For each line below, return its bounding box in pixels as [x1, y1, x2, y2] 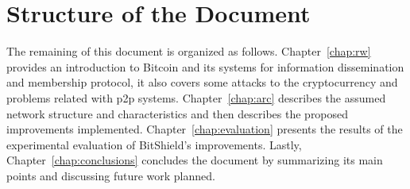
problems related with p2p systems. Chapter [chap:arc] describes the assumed [6, 89, 386, 106]
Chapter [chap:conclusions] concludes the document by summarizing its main [6, 152, 383, 168]
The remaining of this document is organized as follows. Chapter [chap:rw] [6, 43, 371, 60]
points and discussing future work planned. [6, 167, 215, 183]
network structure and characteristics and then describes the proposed [6, 105, 349, 121]
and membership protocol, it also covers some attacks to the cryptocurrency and [6, 74, 398, 91]
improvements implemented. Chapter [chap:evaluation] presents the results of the [6, 121, 403, 137]
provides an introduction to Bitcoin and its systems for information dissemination [6, 58, 404, 75]
